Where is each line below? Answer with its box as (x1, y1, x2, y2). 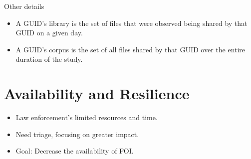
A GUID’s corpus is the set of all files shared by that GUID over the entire (15, 44, 246, 54)
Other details (4, 1, 44, 11)
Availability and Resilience (4, 83, 190, 104)
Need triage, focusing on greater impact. (15, 129, 139, 139)
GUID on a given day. (15, 27, 83, 38)
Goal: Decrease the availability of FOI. (15, 146, 134, 156)
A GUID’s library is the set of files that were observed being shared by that (15, 17, 248, 28)
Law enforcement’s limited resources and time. (15, 112, 158, 123)
